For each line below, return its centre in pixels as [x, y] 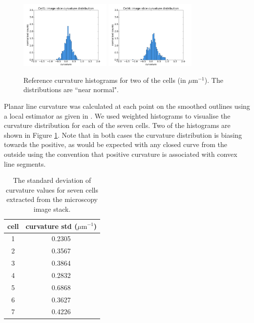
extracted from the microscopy [52, 199]
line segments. [25, 163]
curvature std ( [52, 226]
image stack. [52, 209]
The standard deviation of [52, 180]
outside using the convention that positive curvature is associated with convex [121, 154]
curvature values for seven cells [52, 189]
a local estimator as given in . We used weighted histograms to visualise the [117, 115]
